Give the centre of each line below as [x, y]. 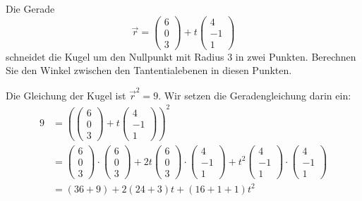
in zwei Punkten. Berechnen [296, 56]
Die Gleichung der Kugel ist [66, 95]
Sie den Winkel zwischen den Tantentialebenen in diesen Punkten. [149, 70]
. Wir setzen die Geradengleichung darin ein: [255, 95]
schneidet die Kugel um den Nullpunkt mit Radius [115, 56]
